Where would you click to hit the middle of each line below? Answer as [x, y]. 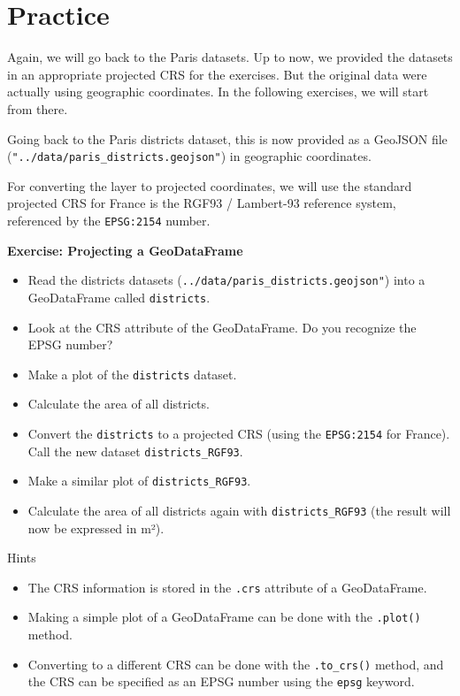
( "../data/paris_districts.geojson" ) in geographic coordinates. [189, 156]
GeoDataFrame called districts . [119, 297]
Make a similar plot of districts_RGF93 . [139, 481]
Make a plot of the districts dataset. [132, 374]
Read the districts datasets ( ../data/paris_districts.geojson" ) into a [226, 280]
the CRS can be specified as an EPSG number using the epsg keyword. [221, 681]
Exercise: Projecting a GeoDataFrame [125, 250]
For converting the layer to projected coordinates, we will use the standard [210, 185]
